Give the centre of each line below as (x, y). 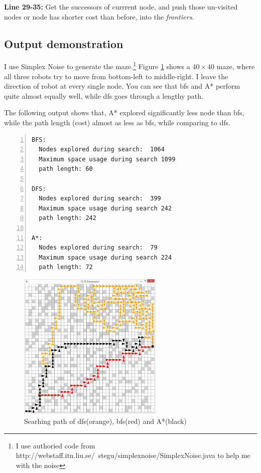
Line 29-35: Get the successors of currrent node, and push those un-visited (121, 7)
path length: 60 (66, 169)
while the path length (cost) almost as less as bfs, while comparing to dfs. (117, 123)
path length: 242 (68, 218)
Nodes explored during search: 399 (100, 199)
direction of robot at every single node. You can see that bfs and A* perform (122, 86)
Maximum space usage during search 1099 (107, 159)
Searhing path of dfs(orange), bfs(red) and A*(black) (105, 421)
